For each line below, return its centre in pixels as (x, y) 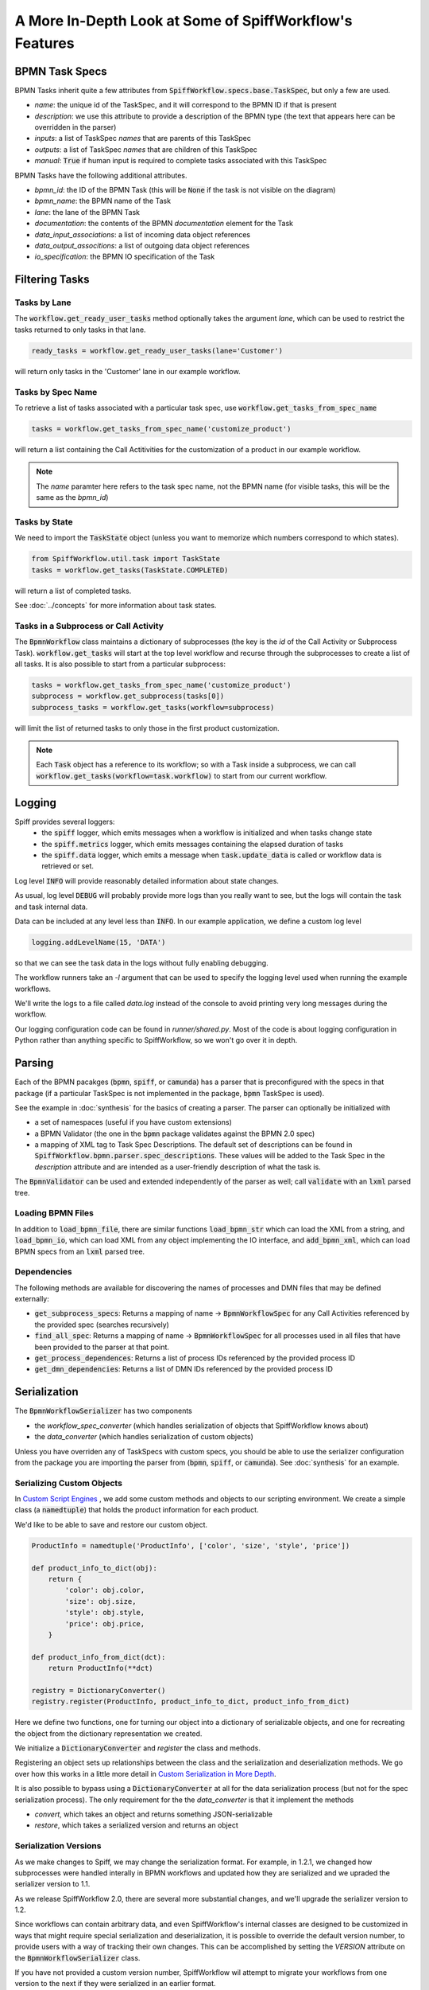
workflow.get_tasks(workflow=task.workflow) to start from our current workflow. (182, 775)
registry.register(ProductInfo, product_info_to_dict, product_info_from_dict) (191, 1702)
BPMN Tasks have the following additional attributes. (101, 175)
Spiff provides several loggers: (65, 821)
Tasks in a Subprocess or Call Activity (89, 626)
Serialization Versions (58, 1846)
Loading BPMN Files (54, 1213)
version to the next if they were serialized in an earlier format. (115, 1984)
